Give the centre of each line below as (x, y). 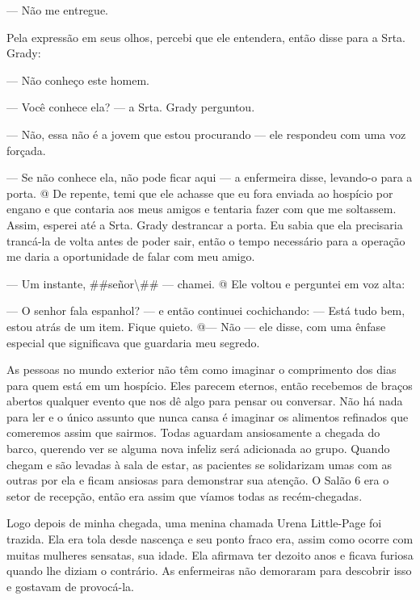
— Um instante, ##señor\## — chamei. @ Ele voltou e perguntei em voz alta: (206, 283)
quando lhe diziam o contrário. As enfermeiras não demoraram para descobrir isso (209, 571)
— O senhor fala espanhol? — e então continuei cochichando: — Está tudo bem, (206, 310)
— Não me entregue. (58, 10)
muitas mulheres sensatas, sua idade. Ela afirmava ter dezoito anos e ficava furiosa (210, 554)
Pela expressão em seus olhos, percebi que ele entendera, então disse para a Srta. (206, 37)
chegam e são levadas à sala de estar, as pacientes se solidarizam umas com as (199, 464)
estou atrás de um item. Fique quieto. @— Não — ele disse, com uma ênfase (196, 326)
